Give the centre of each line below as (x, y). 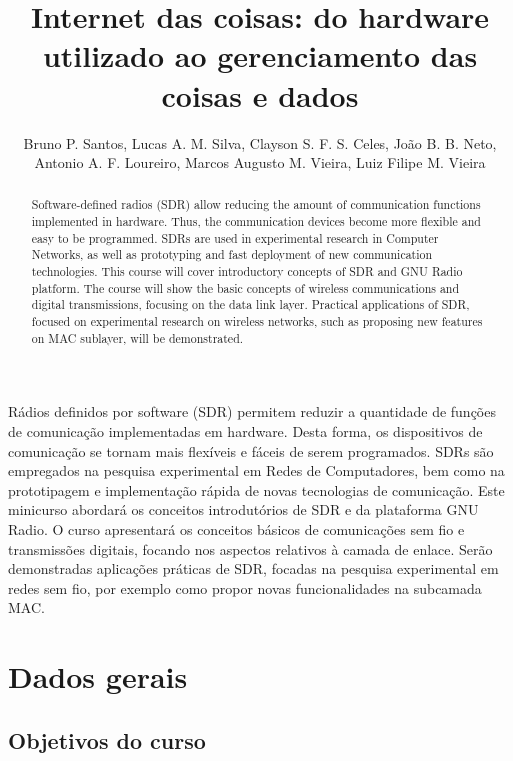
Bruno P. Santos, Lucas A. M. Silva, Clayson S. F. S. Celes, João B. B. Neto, (260, 142)
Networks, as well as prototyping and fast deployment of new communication (232, 254)
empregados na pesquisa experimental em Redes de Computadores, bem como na (256, 470)
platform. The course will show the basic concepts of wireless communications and (245, 287)
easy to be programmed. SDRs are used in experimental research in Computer (235, 237)
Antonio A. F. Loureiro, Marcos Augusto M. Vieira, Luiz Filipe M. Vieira (260, 162)
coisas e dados (260, 94)
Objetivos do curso (107, 739)
